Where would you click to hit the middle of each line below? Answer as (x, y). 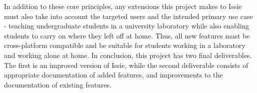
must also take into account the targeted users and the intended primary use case (128, 16)
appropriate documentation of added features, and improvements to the (114, 75)
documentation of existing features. (58, 84)
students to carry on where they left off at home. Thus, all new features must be (127, 35)
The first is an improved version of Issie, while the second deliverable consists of (126, 65)
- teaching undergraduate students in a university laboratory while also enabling (127, 26)
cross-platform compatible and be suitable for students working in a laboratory (125, 45)
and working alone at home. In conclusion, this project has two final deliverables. (128, 55)
